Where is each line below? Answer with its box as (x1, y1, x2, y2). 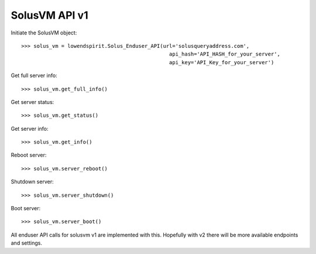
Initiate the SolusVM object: (11, 29, 77, 36)
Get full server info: (11, 72, 58, 79)
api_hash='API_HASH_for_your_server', (169, 51, 281, 58)
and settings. (11, 239, 43, 246)
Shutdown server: (11, 178, 54, 185)
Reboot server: (11, 152, 47, 159)
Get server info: (11, 125, 49, 132)
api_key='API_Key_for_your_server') (169, 59, 274, 65)
